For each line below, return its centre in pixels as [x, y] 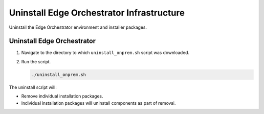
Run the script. [36, 61]
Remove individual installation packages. [62, 96]
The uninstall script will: [33, 87]
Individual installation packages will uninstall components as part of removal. [99, 103]
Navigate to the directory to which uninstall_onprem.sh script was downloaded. [105, 53]
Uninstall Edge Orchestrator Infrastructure [97, 13]
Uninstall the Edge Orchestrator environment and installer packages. [78, 27]
